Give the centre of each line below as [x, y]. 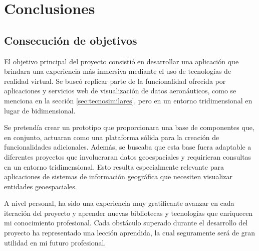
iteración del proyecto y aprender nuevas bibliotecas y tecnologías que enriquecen [128, 213]
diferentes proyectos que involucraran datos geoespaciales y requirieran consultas [128, 156]
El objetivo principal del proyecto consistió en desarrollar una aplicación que [121, 61]
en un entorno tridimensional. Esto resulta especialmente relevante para [114, 166]
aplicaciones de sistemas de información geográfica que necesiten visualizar [118, 176]
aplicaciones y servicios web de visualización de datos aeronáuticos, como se [120, 91]
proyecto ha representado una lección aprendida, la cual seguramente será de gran [129, 233]
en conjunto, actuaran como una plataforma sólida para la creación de [112, 137]
